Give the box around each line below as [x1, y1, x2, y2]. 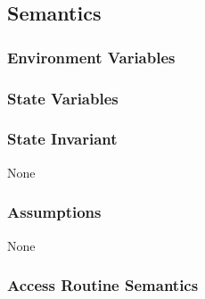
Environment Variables [7, 46, 176, 68]
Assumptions [7, 201, 102, 223]
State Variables [7, 87, 119, 109]
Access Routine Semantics [7, 274, 199, 296]
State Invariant [7, 128, 118, 150]
